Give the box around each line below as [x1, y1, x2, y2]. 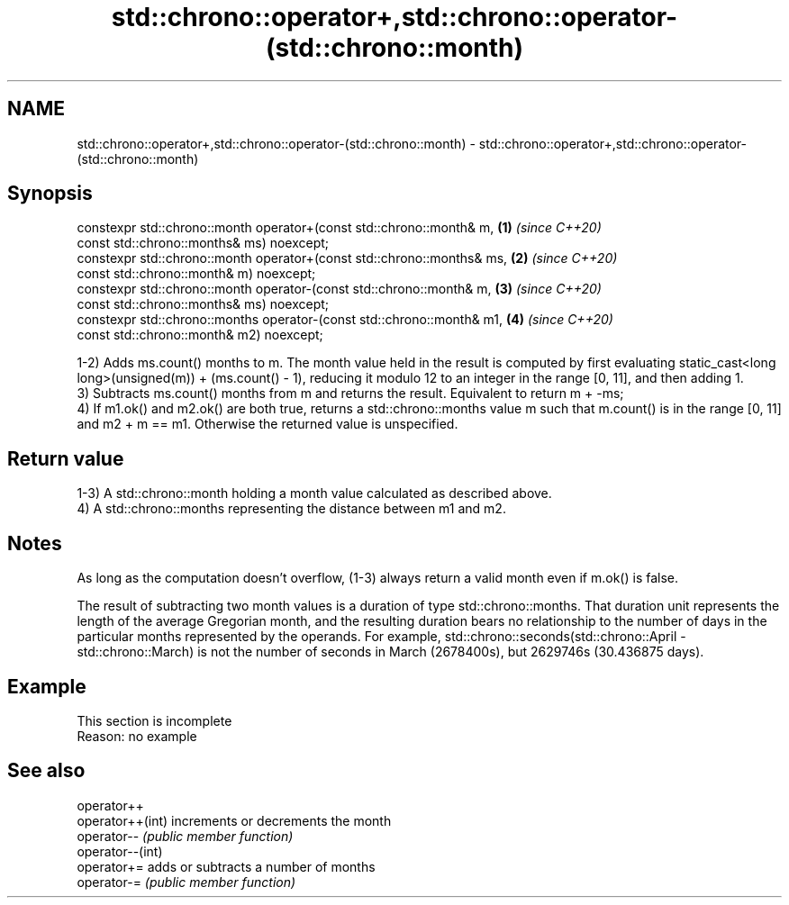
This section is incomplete [77, 712, 232, 729]
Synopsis [7, 182, 93, 205]
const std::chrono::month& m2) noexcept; [77, 327, 323, 343]
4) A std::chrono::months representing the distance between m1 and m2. [77, 501, 506, 517]
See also [7, 759, 86, 783]
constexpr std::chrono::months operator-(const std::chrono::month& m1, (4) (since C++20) [77, 312, 613, 328]
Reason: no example [77, 728, 197, 744]
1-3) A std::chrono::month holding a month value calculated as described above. [77, 485, 552, 502]
